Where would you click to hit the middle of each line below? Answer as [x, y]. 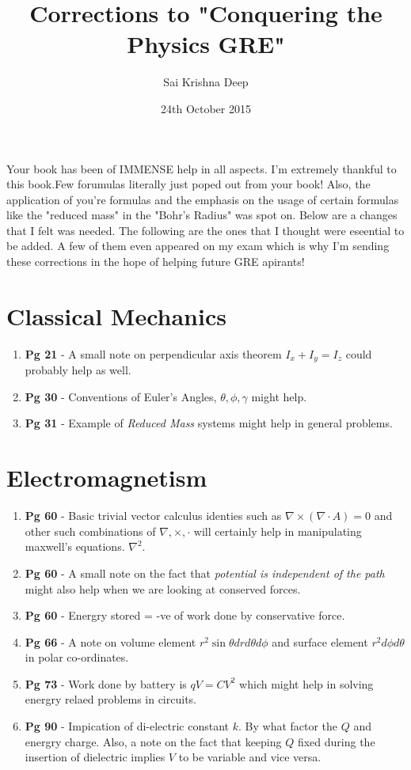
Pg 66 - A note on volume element [110, 641]
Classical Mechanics [116, 315]
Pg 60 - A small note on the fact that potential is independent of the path [205, 573]
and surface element [320, 641]
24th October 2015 [206, 108]
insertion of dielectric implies [95, 757]
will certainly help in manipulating [278, 531]
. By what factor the [288, 726]
